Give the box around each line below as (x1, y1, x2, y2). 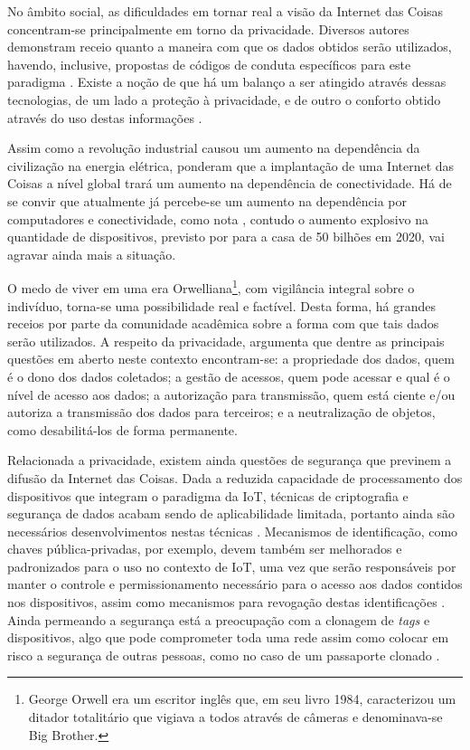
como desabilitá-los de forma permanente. (7, 420, 238, 439)
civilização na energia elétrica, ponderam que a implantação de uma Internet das (7, 156, 455, 175)
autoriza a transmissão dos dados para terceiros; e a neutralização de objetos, (7, 403, 436, 422)
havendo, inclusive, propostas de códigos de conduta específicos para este (7, 54, 411, 73)
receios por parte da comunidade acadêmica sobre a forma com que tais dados (7, 314, 439, 333)
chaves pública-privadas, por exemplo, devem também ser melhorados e (7, 539, 402, 558)
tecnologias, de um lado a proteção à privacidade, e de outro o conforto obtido (7, 90, 441, 109)
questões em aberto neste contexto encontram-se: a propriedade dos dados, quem (7, 349, 455, 368)
